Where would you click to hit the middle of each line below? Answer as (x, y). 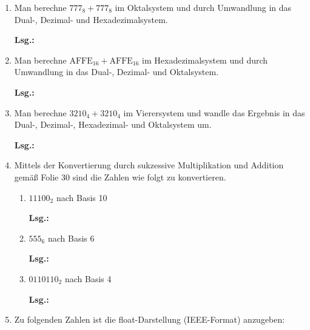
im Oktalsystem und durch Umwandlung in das (203, 7)
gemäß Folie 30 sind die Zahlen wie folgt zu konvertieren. (120, 177)
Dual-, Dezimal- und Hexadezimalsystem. (91, 19)
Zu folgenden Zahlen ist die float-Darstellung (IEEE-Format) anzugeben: (150, 319)
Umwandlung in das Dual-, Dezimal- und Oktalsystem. (116, 72)
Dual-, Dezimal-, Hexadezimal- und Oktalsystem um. (113, 124)
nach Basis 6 (71, 238)
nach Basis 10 (82, 197)
